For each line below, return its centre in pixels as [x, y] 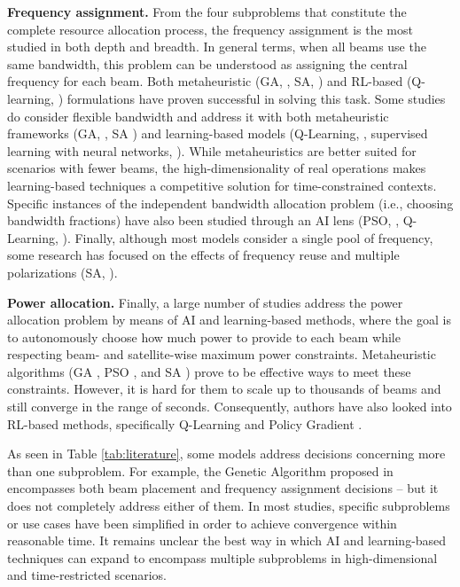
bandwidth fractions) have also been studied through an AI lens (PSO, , [203, 220]
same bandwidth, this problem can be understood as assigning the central [207, 63]
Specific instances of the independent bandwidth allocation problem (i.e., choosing [230, 203]
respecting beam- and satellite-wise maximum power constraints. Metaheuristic [222, 354]
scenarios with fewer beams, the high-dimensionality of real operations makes [217, 168]
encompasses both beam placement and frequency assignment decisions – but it [223, 488]
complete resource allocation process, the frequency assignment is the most [210, 29]
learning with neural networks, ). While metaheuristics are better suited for [212, 150]
